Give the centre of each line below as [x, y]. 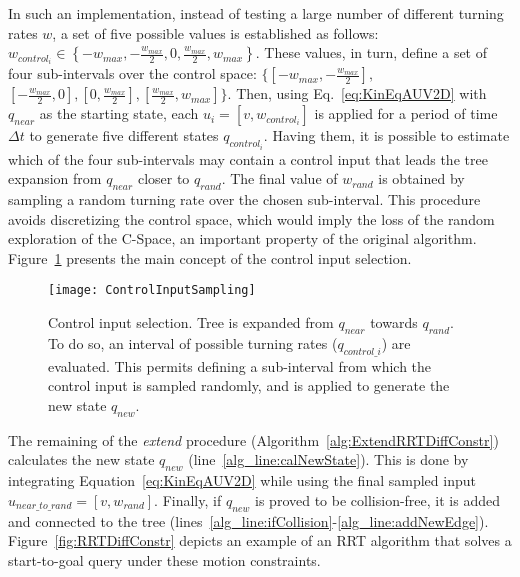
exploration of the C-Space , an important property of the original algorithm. [242, 238]
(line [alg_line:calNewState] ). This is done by [328, 459]
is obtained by [421, 178]
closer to [163, 178]
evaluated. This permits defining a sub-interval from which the [240, 365]
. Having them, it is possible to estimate [386, 135]
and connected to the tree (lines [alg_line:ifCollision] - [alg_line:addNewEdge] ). [248, 520]
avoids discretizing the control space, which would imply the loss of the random [251, 218]
